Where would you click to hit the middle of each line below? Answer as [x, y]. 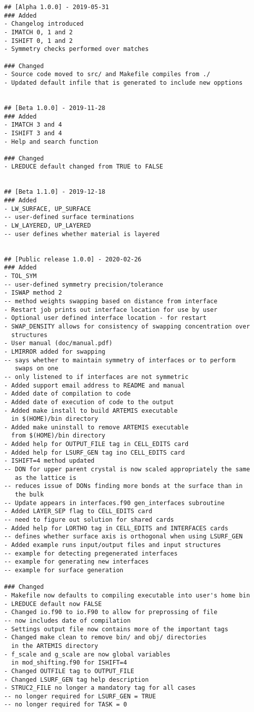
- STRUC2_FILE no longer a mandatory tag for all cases [100, 688]
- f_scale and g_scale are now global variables [87, 654]
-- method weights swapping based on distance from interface [111, 301]
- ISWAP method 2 [33, 293]
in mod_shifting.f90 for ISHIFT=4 [69, 663]
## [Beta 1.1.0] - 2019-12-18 [55, 192]
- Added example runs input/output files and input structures [113, 545]
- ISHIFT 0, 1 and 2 [39, 41]
